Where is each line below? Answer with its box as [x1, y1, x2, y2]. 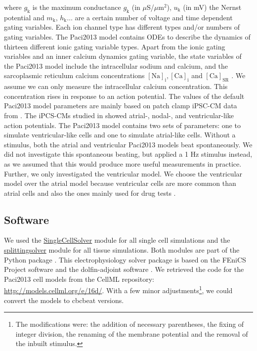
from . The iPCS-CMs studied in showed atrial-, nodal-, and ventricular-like [4, 110, 234, 120]
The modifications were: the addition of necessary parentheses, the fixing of [15, 319, 244, 329]
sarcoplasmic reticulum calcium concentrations [4, 70, 145, 81]
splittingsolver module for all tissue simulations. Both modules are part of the [4, 245, 240, 255]
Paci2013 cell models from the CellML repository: [4, 273, 154, 284]
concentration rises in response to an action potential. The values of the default [4, 90, 245, 101]
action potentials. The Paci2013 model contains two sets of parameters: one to [4, 120, 241, 130]
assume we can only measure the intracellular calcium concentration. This [4, 81, 228, 91]
